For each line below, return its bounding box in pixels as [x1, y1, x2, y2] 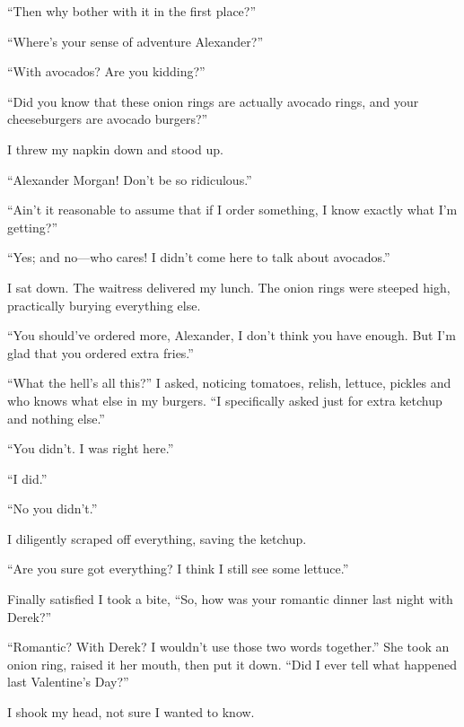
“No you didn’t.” [7, 499, 98, 518]
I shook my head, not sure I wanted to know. [7, 703, 255, 722]
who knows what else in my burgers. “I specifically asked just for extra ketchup [7, 390, 442, 409]
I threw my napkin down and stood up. [7, 139, 223, 158]
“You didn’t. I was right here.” [7, 439, 174, 458]
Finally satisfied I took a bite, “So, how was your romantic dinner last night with [7, 590, 453, 609]
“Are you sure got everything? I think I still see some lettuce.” [7, 559, 349, 578]
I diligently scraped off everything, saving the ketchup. [7, 529, 307, 547]
